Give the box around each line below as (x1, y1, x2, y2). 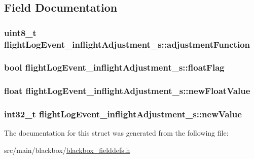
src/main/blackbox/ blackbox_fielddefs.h (4, 145, 130, 155)
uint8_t (4, 26, 37, 39)
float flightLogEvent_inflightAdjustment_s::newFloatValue (4, 84, 250, 97)
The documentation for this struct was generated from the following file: (4, 128, 229, 138)
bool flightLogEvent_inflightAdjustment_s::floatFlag (4, 61, 225, 74)
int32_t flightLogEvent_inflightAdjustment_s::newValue (4, 108, 242, 120)
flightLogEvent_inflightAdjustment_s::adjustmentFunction (4, 38, 250, 50)
